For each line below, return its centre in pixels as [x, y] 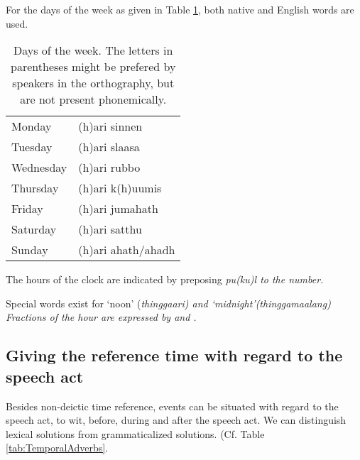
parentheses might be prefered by [93, 67]
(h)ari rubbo [109, 168]
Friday [27, 209]
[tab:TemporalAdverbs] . [57, 448]
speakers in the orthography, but [93, 83]
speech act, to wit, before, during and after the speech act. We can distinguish [176, 420]
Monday [32, 126]
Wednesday [39, 168]
